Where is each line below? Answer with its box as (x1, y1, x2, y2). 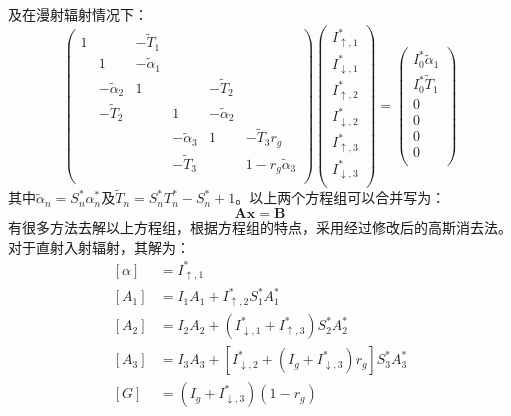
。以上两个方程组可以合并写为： (235, 187, 446, 208)
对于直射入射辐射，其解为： (8, 236, 190, 257)
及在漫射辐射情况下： (8, 4, 148, 24)
